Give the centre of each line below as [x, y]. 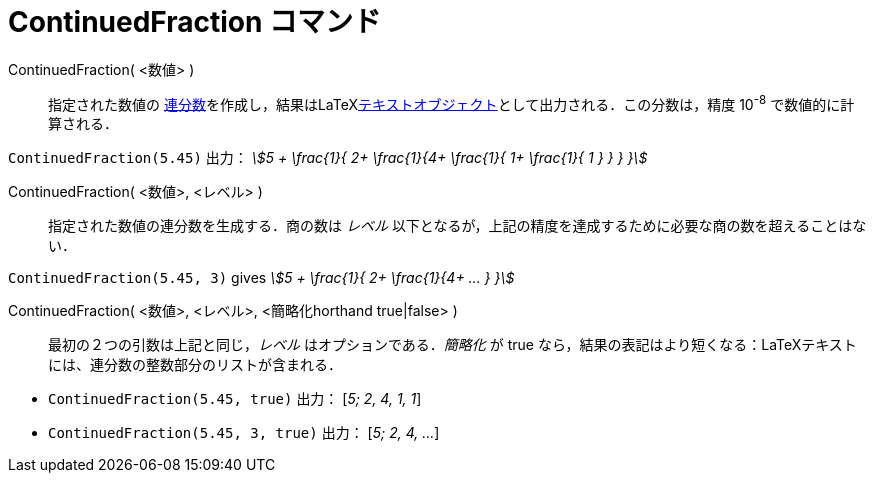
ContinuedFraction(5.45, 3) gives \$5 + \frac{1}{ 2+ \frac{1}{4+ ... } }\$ [261, 278]
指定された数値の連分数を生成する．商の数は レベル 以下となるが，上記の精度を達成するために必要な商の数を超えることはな [457, 226]
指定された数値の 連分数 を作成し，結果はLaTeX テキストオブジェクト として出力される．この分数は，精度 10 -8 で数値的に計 [451, 102]
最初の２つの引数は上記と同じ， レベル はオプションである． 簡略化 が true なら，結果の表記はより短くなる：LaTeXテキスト [452, 345]
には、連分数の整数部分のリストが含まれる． [195, 365]
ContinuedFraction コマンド [195, 22]
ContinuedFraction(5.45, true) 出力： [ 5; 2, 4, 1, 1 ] [235, 399]
